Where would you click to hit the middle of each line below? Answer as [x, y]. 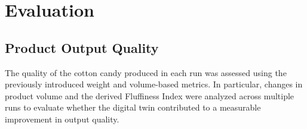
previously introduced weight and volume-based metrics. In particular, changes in [154, 84]
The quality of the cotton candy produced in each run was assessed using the [146, 72]
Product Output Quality [82, 47]
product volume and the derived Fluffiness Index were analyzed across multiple [150, 95]
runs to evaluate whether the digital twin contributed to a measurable [133, 107]
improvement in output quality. [62, 119]
